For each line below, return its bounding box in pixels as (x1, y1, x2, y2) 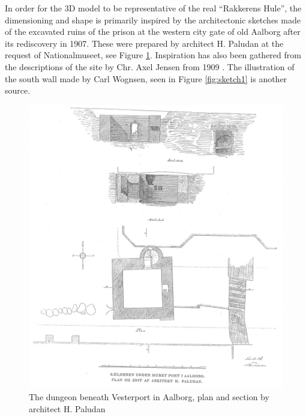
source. (5, 84, 31, 97)
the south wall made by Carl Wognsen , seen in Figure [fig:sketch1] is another (5, 72, 287, 85)
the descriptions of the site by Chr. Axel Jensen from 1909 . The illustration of (5, 60, 295, 73)
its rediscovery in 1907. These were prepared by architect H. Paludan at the (5, 37, 284, 49)
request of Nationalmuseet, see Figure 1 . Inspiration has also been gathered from (5, 49, 301, 61)
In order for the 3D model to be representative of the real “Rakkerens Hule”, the (5, 2, 302, 14)
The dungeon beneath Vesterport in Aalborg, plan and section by (29, 391, 269, 403)
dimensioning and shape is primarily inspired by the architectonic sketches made (5, 13, 301, 26)
